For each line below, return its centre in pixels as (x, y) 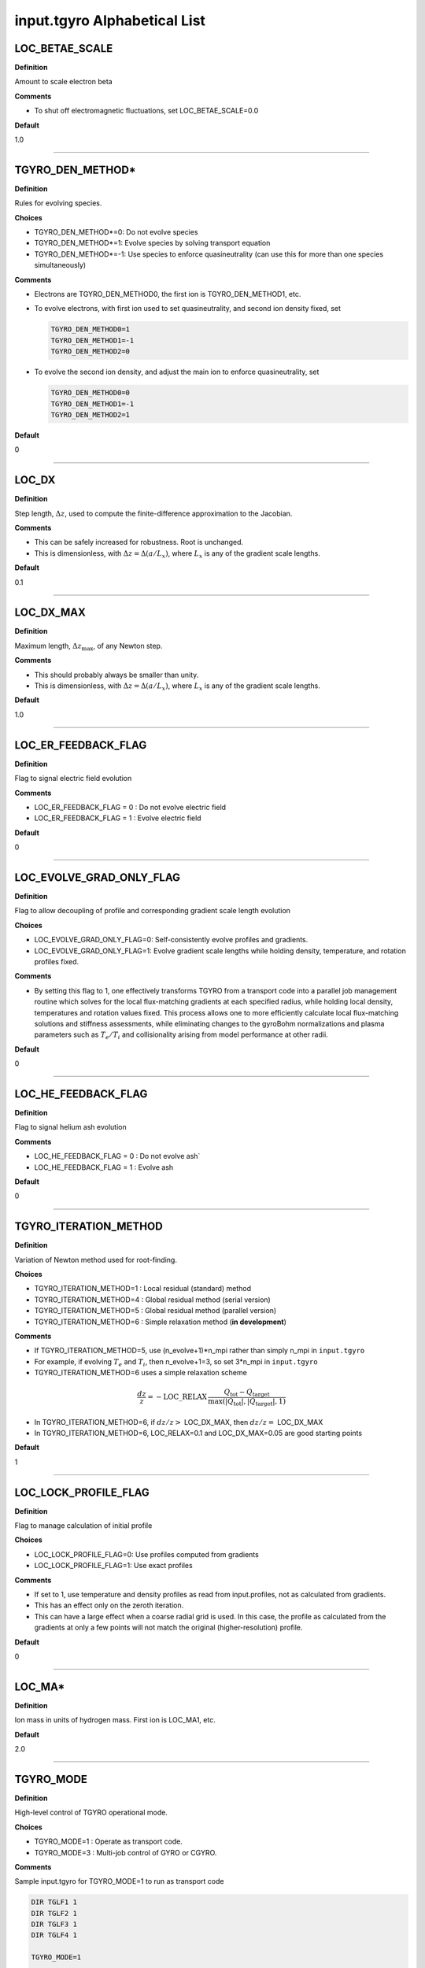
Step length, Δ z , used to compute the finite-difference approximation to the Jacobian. (153, 513)
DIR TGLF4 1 (54, 1935)
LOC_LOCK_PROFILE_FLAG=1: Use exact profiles (113, 1566)
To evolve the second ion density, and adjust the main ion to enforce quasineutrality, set (177, 372)
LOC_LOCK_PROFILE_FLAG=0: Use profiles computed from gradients (146, 1554)
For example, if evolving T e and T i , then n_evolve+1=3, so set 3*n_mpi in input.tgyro (176, 1362)
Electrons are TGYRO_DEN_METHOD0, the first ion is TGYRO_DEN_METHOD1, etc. (168, 294)
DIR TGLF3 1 (54, 1924)
